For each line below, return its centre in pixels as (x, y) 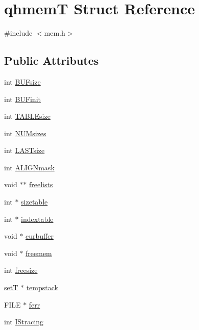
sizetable (34, 202)
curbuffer (40, 236)
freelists (41, 184)
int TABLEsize (27, 116)
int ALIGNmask (29, 167)
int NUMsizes (25, 133)
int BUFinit (22, 99)
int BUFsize (22, 81)
